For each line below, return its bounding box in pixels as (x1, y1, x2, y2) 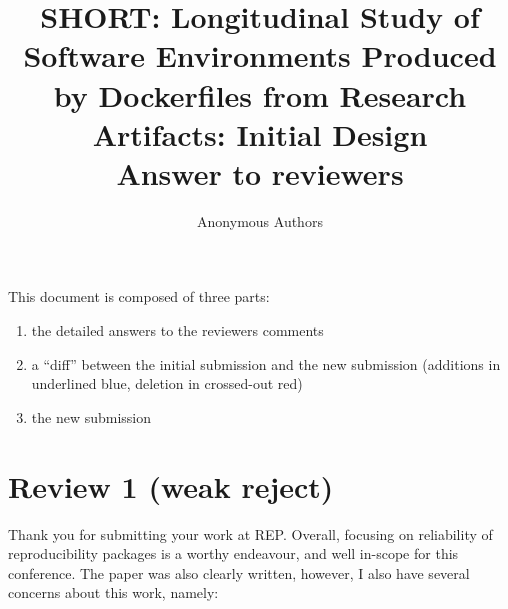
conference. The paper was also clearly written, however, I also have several (8, 562, 470, 583)
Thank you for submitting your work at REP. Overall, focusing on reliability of (8, 523, 493, 544)
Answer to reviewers (116, 152, 404, 193)
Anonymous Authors (197, 210, 323, 231)
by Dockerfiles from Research (53, 74, 467, 115)
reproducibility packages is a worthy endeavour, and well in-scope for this (8, 543, 459, 564)
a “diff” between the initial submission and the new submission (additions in (31, 353, 501, 374)
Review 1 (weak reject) (8, 465, 334, 506)
